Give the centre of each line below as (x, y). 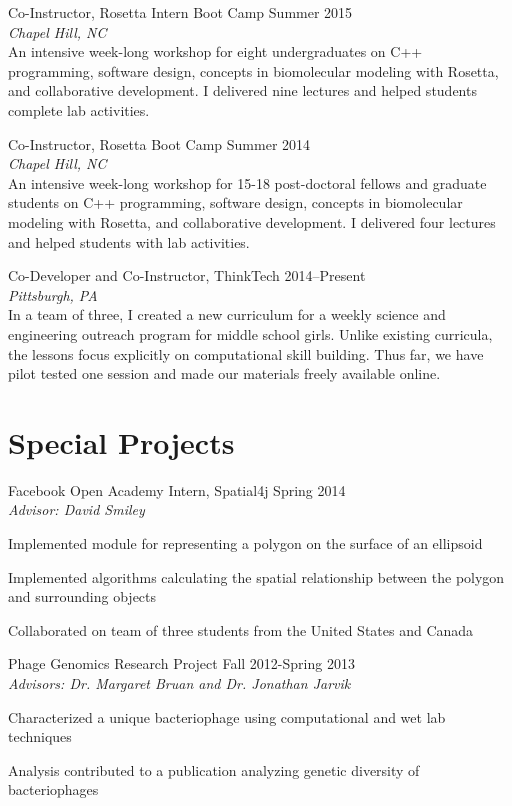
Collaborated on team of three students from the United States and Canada (241, 629)
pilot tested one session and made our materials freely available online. (224, 373)
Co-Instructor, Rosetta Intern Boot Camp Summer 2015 (180, 12)
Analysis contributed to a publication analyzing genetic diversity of (214, 769)
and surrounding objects (82, 596)
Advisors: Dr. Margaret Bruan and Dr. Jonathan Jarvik (179, 682)
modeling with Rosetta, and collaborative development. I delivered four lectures (252, 221)
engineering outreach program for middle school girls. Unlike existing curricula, (250, 333)
